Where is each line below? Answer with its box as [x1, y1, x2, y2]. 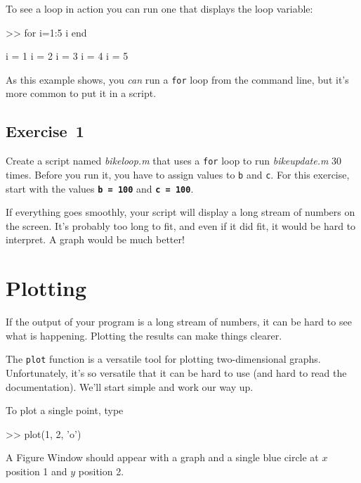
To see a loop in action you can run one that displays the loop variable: [6, 1, 313, 15]
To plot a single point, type [6, 403, 124, 418]
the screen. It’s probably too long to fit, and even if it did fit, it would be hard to [6, 218, 356, 233]
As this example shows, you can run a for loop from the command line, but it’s [6, 72, 349, 86]
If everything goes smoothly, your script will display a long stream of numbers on [6, 205, 355, 219]
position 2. [78, 463, 124, 478]
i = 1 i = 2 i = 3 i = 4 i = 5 [6, 49, 129, 63]
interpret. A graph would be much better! [6, 232, 185, 247]
